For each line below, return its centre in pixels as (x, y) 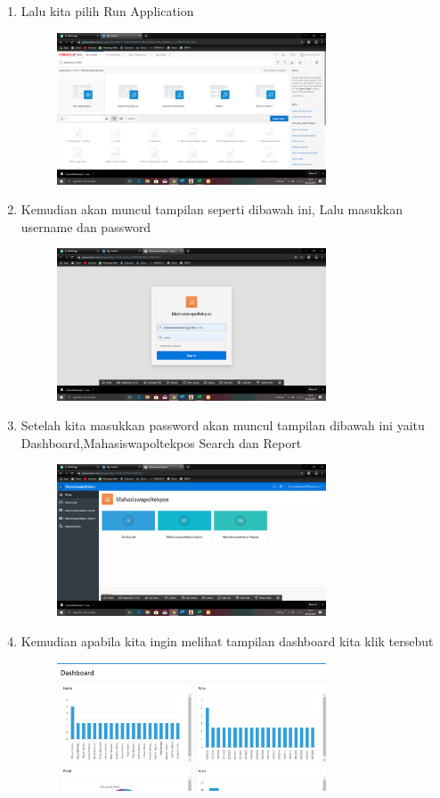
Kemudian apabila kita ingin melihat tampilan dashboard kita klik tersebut (227, 640)
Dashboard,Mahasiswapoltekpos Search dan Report (161, 442)
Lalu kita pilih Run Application (107, 11)
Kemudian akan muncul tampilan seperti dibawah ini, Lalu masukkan (212, 209)
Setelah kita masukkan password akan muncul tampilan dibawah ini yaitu (223, 425)
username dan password (86, 226)
